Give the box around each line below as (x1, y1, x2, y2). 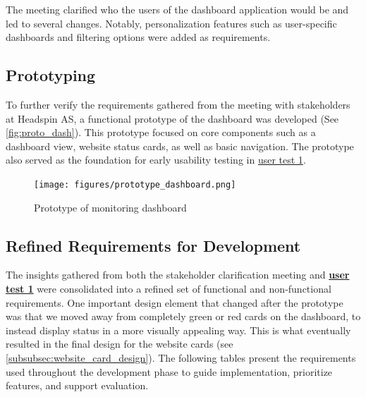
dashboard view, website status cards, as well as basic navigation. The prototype (6, 138, 354, 153)
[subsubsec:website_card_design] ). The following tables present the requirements (6, 350, 356, 365)
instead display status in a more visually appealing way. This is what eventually (6, 322, 351, 337)
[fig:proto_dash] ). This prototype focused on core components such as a (6, 125, 316, 140)
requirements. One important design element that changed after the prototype (6, 295, 343, 310)
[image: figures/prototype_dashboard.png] (34, 179, 236, 190)
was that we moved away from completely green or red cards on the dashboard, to (6, 309, 361, 324)
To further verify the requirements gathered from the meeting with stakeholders (6, 97, 350, 111)
